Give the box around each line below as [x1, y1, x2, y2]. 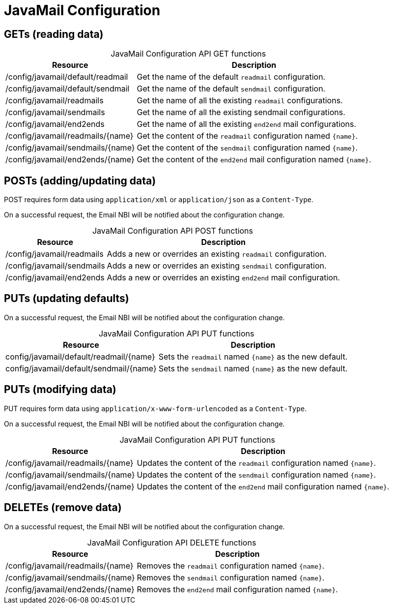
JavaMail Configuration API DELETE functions [87, 537, 256, 547]
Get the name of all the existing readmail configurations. [137, 95, 343, 106]
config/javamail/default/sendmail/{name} [5, 363, 157, 373]
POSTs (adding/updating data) [4, 174, 156, 187]
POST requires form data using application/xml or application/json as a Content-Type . [4, 195, 314, 204]
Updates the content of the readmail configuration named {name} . [137, 457, 376, 468]
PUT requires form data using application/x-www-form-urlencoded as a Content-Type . [4, 404, 307, 413]
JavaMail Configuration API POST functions [92, 226, 253, 236]
